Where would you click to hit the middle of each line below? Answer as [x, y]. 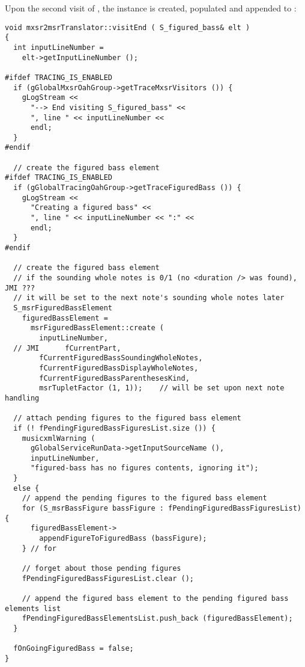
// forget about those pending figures [101, 569]
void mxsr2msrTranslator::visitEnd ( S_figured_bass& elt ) [128, 27]
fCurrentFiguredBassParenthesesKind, [114, 378]
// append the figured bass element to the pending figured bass [155, 598]
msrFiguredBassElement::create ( [97, 328]
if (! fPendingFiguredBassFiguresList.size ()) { [114, 428]
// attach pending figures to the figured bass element [127, 418]
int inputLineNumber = [59, 47]
